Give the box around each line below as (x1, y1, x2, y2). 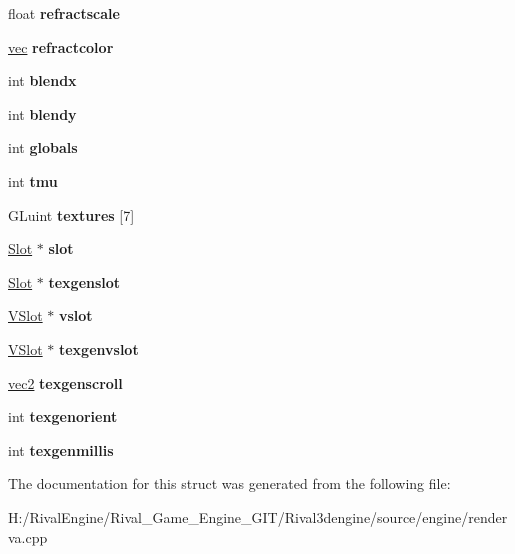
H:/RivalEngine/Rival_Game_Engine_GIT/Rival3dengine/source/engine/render (8, 506, 508, 527)
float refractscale (8, 3, 120, 23)
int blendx (8, 70, 77, 91)
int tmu (8, 170, 58, 191)
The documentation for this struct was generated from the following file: (8, 473, 451, 494)
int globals (8, 137, 78, 158)
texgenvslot (58, 338, 139, 359)
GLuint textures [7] (8, 204, 135, 225)
